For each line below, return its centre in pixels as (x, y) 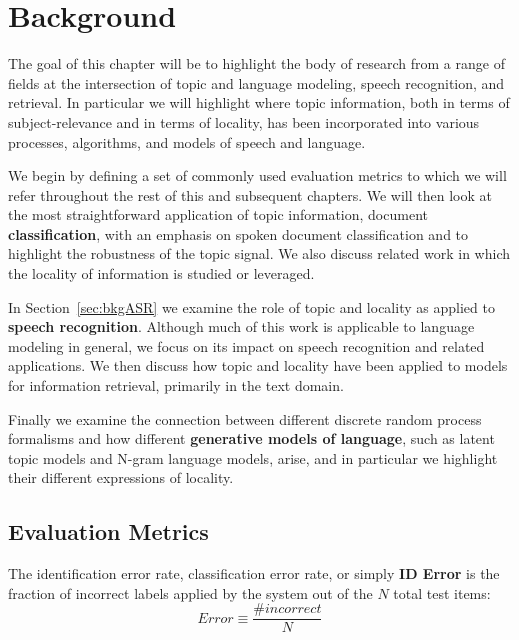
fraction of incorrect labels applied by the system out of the (190, 592)
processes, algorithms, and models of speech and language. (187, 141)
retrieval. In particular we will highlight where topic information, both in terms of (259, 102)
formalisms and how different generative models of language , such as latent (251, 438)
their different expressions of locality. (121, 477)
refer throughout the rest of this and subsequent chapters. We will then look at (250, 194)
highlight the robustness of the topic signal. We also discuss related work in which (259, 253)
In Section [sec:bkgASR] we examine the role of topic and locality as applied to (251, 306)
